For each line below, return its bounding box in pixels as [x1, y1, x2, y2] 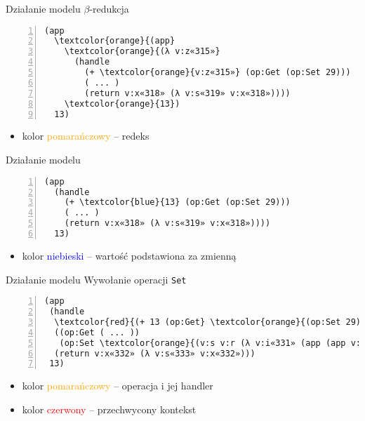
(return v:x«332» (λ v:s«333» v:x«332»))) [54, 348, 255, 359]
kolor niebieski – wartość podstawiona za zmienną [22, 248, 237, 262]
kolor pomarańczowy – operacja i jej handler [22, 378, 213, 393]
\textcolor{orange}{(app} [54, 36, 175, 46]
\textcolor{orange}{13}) [64, 98, 180, 109]
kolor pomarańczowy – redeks [22, 128, 150, 143]
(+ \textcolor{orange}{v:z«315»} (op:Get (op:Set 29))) [84, 67, 351, 78]
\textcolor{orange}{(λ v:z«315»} [64, 46, 220, 57]
